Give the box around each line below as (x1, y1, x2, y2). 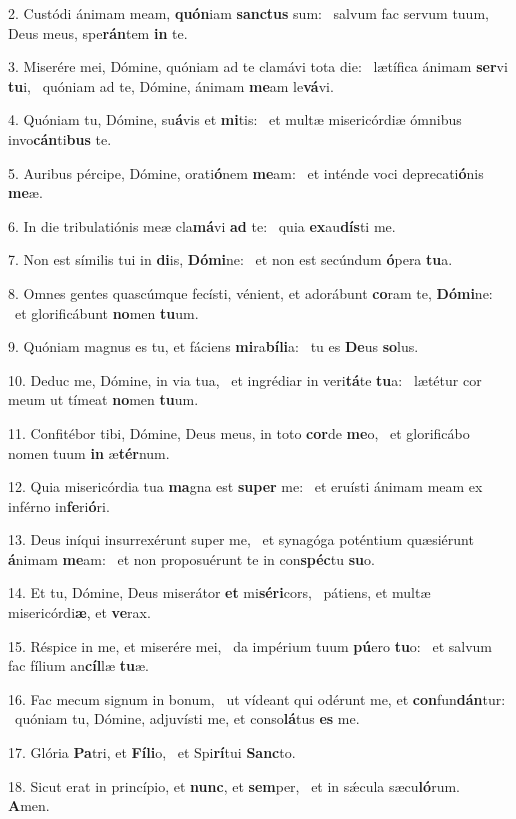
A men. (8, 795, 50, 816)
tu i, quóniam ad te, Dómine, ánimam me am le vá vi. (8, 75, 334, 96)
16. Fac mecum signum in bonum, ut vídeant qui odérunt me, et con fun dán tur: (8, 688, 506, 709)
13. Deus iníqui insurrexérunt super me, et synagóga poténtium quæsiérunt (8, 529, 474, 550)
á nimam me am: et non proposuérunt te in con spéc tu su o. (8, 548, 375, 569)
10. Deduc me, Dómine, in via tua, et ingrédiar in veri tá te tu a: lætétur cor (8, 369, 482, 390)
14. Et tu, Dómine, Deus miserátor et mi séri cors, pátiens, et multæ (8, 582, 431, 603)
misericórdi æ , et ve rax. (8, 602, 151, 623)
